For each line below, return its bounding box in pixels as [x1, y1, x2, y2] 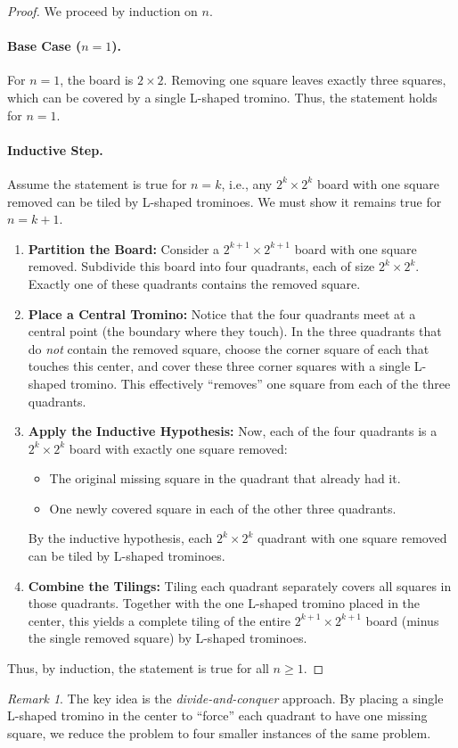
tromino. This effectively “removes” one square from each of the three [70, 374, 451, 392]
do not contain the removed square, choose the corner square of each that [28, 339, 429, 358]
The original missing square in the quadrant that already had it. [49, 469, 401, 488]
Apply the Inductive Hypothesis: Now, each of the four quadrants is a [28, 422, 438, 440]
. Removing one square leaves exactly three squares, [163, 70, 446, 89]
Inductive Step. [7, 140, 103, 159]
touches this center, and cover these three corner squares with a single [28, 357, 411, 375]
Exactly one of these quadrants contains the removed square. [28, 274, 361, 292]
